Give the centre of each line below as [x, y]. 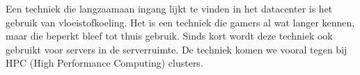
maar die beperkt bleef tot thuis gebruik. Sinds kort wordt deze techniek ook [169, 36]
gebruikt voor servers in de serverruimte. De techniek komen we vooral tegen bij [177, 49]
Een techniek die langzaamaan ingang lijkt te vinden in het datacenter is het [169, 8]
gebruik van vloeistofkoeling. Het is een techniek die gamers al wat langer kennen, [180, 22]
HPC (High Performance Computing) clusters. [104, 63]
